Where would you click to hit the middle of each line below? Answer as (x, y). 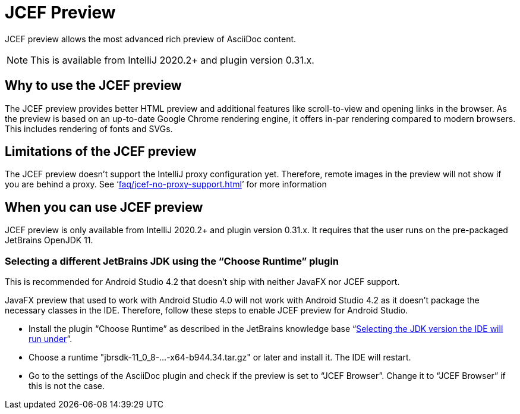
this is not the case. (67, 386)
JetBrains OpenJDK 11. (49, 240)
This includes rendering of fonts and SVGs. (89, 128)
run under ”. (51, 339)
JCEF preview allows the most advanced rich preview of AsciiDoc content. (151, 39)
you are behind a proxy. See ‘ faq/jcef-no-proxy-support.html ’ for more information (166, 184)
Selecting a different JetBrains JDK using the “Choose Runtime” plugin (172, 261)
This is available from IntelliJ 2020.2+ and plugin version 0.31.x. (172, 60)
